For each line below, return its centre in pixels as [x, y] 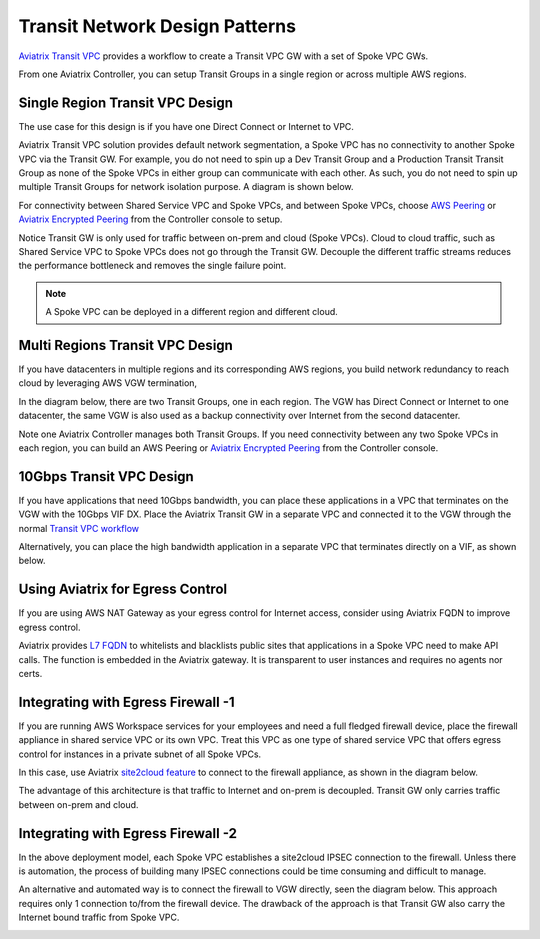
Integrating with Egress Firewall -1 [126, 701]
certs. [30, 673]
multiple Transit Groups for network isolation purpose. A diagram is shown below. [186, 187]
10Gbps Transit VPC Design [106, 476]
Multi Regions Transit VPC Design [126, 345]
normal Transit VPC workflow [79, 528]
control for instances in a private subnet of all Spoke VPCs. [140, 754]
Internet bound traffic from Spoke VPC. [99, 917]
